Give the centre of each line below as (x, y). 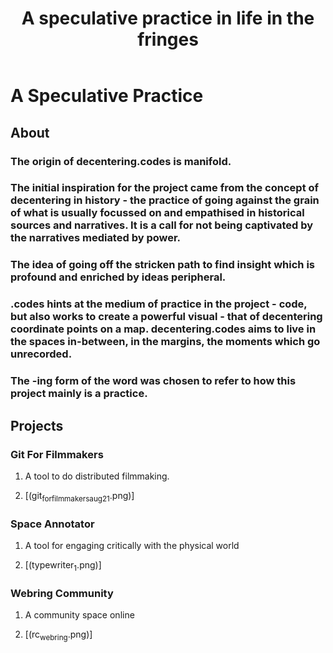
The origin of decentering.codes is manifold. (121, 161)
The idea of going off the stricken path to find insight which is (162, 265)
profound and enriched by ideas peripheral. (118, 277)
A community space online (79, 615)
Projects (37, 425)
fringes (168, 39)
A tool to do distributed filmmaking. (97, 476)
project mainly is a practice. (79, 394)
